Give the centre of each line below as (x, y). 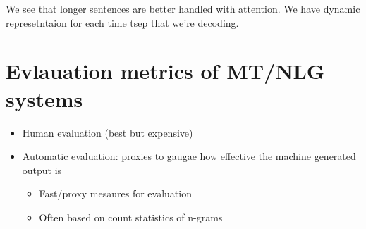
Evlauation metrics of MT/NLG (165, 71)
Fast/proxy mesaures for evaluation (115, 193)
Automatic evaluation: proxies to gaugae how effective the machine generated (189, 156)
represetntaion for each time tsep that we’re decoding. (122, 22)
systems (44, 98)
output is (42, 169)
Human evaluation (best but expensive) (108, 132)
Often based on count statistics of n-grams (131, 217)
